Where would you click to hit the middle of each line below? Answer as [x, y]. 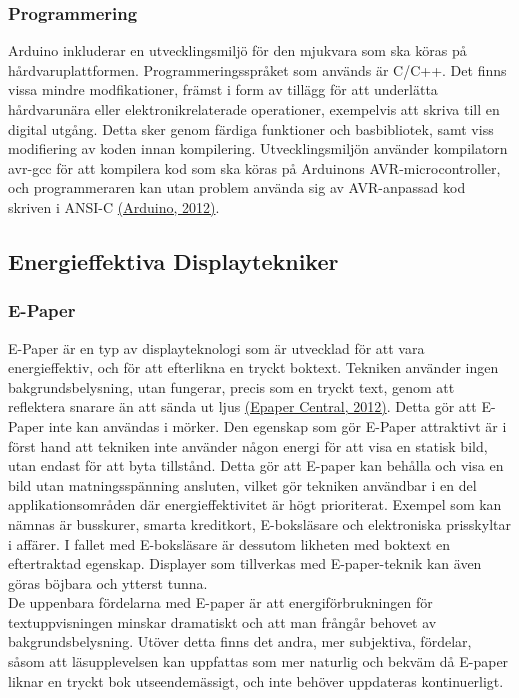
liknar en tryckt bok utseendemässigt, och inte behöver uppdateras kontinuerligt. [256, 680]
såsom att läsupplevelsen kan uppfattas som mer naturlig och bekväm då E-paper [258, 661]
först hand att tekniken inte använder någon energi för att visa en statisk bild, [248, 445]
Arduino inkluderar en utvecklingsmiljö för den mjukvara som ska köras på [237, 50]
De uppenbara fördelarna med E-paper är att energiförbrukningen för [220, 602]
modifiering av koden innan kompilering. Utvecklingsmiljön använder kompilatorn [258, 148]
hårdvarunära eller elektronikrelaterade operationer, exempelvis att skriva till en [254, 109]
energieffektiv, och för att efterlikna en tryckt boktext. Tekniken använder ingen [253, 367]
